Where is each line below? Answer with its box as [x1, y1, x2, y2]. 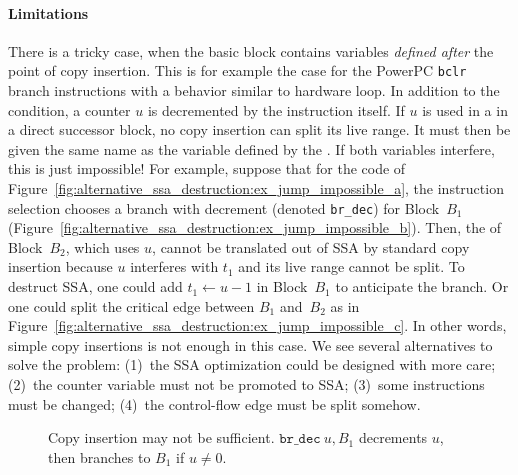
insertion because [8, 256, 113, 277]
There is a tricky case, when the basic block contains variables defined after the [8, 40, 494, 61]
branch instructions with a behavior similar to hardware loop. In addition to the [8, 80, 500, 101]
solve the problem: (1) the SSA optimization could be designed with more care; [8, 354, 496, 375]
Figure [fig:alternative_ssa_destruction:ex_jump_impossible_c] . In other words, [8, 315, 507, 336]
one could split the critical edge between [8, 295, 255, 316]
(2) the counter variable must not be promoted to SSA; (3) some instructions [8, 374, 485, 395]
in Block [256, 276, 308, 297]
